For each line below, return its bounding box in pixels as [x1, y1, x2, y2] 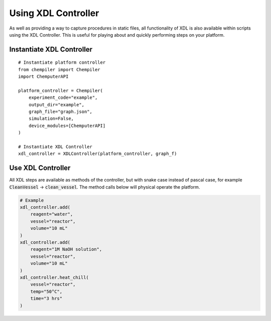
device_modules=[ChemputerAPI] [28, 123, 106, 128]
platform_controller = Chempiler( [18, 88, 103, 93]
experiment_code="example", [28, 95, 98, 100]
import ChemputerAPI [18, 74, 69, 80]
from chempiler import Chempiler [18, 67, 100, 72]
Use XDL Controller [9, 164, 71, 173]
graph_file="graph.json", [28, 109, 93, 115]
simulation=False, [28, 116, 74, 121]
